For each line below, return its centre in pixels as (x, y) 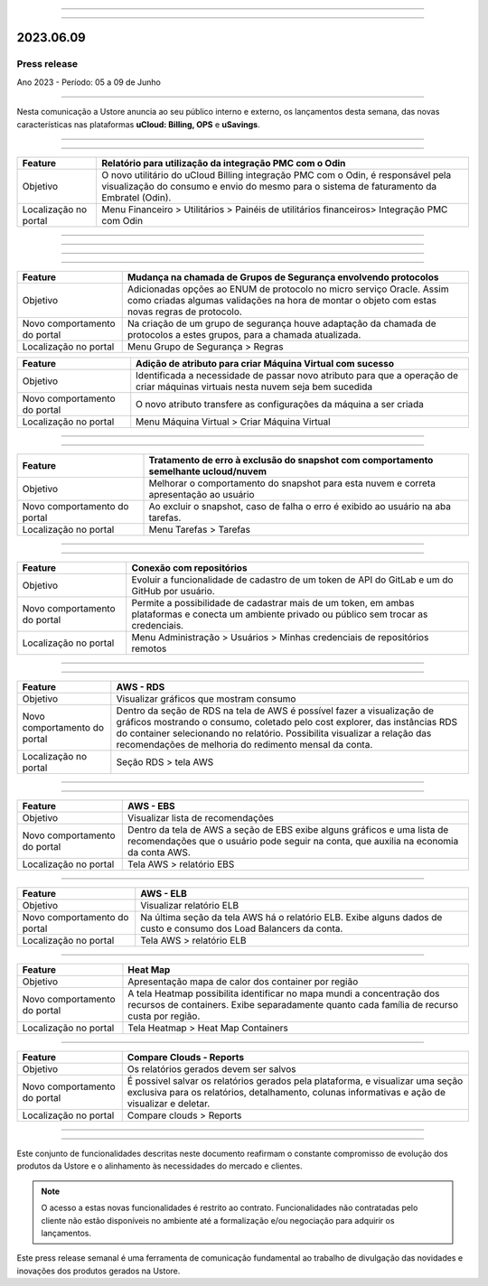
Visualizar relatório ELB (190, 905)
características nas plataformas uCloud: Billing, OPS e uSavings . (139, 124)
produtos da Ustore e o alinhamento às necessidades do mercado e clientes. (160, 1166)
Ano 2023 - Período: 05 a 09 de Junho (89, 82)
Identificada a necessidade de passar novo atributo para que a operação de (297, 375)
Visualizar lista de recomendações (201, 817)
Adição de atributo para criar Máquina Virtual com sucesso (265, 363)
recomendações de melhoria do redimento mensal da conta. (244, 744)
